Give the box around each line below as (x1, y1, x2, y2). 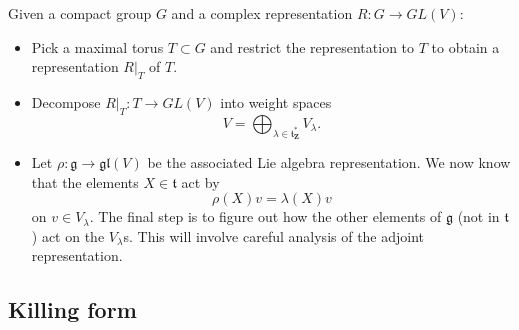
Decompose (31, 91, 101, 112)
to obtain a (431, 36, 500, 57)
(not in (457, 206, 500, 227)
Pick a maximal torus (31, 36, 164, 57)
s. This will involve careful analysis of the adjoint (123, 225, 425, 246)
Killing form (8, 294, 137, 325)
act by (181, 171, 220, 192)
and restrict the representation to (210, 36, 415, 57)
